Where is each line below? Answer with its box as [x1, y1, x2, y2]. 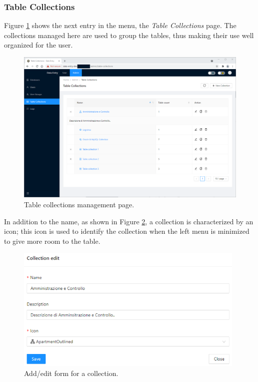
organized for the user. [4, 40, 73, 50]
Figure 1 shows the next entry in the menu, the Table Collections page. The [4, 20, 236, 31]
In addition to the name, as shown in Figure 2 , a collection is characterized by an [4, 216, 253, 226]
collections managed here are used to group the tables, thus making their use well [4, 30, 254, 40]
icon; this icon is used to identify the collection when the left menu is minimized [4, 226, 249, 236]
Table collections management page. [24, 199, 134, 209]
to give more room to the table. [4, 235, 100, 246]
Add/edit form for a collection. [24, 367, 118, 378]
